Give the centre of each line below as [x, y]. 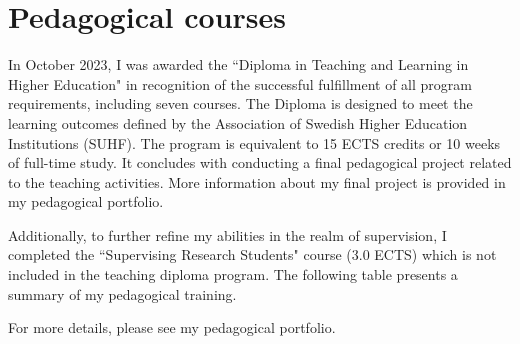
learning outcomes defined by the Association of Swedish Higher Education [238, 122]
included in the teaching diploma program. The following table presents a [233, 274]
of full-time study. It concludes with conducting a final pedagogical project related [260, 162]
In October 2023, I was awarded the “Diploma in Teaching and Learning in [238, 64]
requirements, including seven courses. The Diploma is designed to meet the [240, 103]
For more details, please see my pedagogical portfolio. [172, 327]
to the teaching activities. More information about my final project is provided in [257, 181]
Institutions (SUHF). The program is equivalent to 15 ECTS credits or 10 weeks [254, 142]
